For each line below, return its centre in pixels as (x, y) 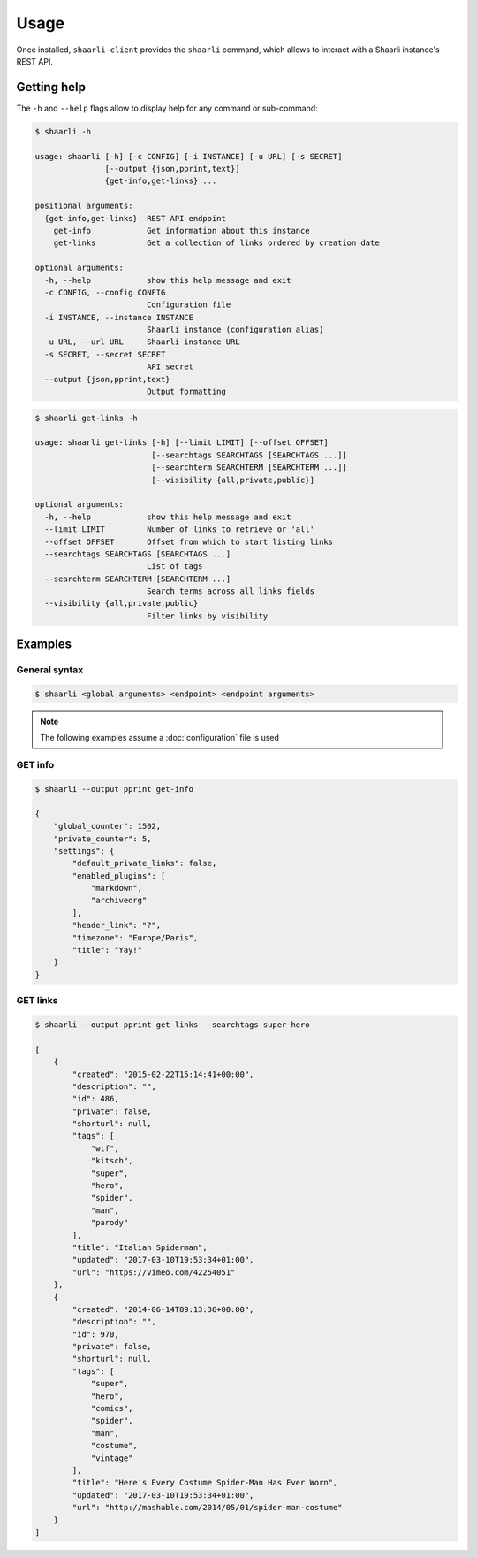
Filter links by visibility (207, 616)
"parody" (110, 1223)
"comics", (112, 1408)
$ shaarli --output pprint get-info (114, 789)
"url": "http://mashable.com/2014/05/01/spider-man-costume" (207, 1508)
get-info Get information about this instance (182, 230)
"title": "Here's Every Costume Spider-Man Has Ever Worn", (205, 1483)
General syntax (50, 670)
